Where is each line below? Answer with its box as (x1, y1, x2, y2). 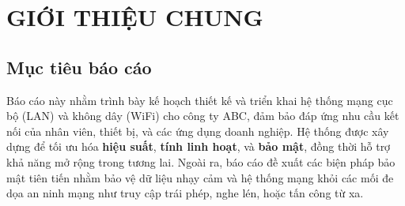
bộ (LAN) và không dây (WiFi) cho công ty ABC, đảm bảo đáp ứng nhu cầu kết (6, 107, 399, 124)
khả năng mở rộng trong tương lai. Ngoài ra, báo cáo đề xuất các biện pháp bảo (6, 153, 396, 170)
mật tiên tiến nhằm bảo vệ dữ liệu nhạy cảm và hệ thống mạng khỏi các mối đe (6, 169, 394, 185)
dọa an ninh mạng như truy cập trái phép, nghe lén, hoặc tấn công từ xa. (6, 185, 364, 201)
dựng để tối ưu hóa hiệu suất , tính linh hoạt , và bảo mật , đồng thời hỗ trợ (6, 138, 391, 155)
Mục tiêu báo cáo (6, 54, 152, 79)
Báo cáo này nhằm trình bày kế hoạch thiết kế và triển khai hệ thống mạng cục (6, 92, 393, 108)
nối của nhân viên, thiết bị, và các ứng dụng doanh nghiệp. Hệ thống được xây (6, 122, 389, 139)
